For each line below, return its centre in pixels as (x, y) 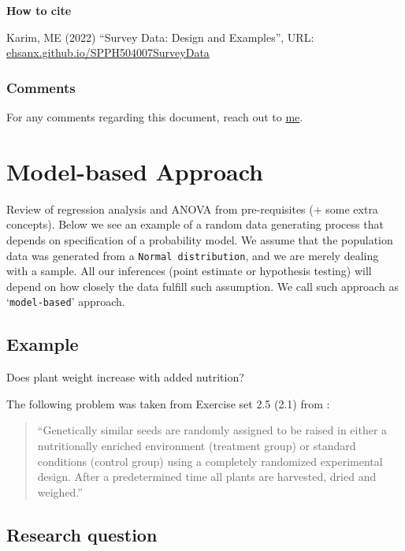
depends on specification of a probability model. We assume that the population (200, 239)
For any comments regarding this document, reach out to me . (155, 117)
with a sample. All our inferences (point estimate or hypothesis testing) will (189, 271)
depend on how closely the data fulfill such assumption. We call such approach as (202, 286)
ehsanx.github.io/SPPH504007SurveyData (108, 52)
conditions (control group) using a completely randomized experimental (210, 461)
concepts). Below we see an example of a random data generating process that (195, 224)
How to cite (39, 10)
